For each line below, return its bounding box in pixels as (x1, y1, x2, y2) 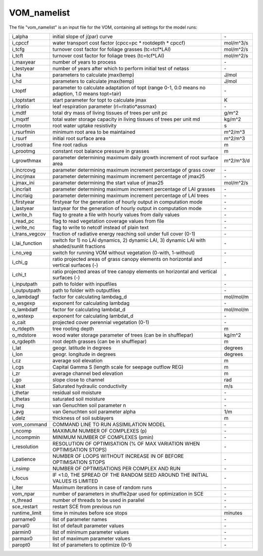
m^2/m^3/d (224, 157, 250, 164)
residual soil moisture (52, 389, 102, 396)
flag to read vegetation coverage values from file (52, 217, 165, 224)
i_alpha (12, 33, 29, 40)
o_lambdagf (12, 293, 39, 300)
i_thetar (12, 389, 29, 396)
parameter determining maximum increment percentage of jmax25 (52, 173, 206, 179)
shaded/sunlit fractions (52, 243, 106, 250)
